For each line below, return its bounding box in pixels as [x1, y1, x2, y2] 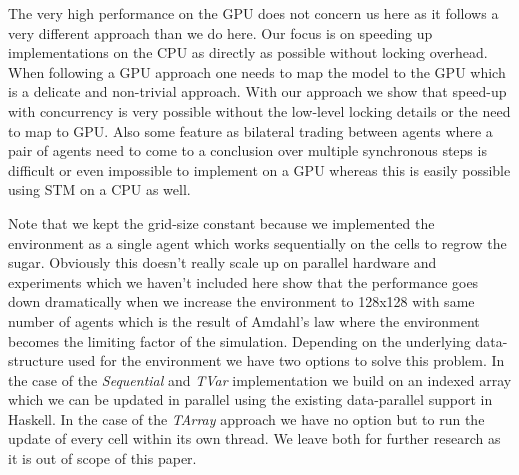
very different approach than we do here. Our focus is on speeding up [8, 22, 433, 43]
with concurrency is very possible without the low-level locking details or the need [8, 100, 511, 121]
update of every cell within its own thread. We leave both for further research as [8, 428, 501, 449]
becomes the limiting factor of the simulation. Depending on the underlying [8, 330, 471, 351]
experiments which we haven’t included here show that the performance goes [8, 271, 479, 292]
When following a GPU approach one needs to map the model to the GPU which [8, 61, 506, 82]
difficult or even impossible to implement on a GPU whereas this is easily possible [8, 159, 511, 180]
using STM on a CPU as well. [8, 179, 191, 200]
